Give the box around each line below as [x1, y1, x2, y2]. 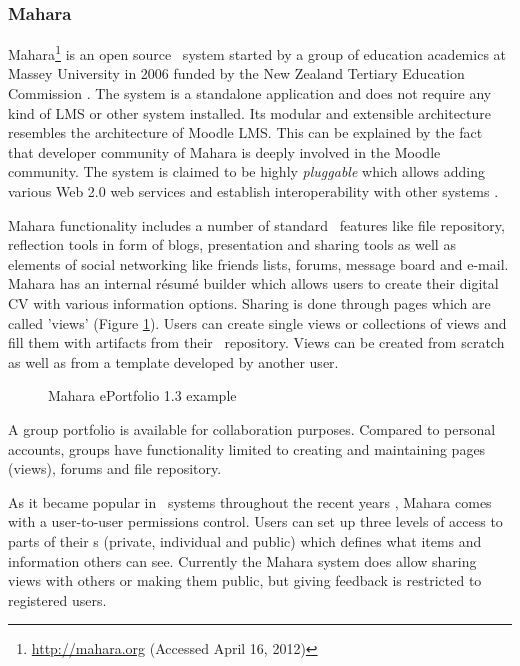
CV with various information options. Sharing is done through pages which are [8, 293, 491, 313]
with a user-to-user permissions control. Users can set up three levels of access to [8, 511, 503, 532]
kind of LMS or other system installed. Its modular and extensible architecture [8, 102, 492, 123]
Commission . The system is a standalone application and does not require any [8, 83, 492, 104]
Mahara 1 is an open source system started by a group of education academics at [8, 41, 506, 64]
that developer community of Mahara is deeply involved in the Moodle [8, 141, 441, 162]
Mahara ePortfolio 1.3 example [48, 385, 237, 406]
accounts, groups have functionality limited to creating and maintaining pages [8, 438, 486, 459]
